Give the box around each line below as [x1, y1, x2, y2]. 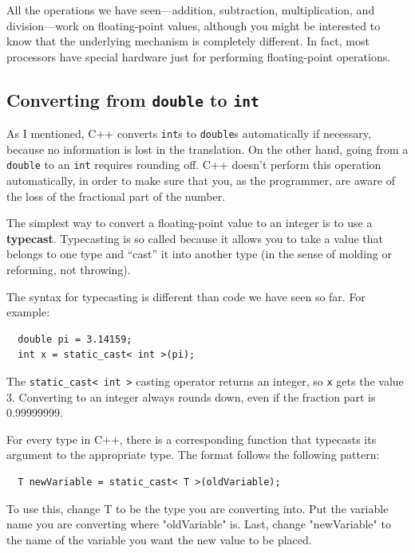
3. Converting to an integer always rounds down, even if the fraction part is [6, 388, 376, 405]
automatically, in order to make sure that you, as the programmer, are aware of [6, 172, 395, 189]
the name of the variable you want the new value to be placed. [6, 531, 312, 547]
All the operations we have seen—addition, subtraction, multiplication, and [6, 2, 375, 18]
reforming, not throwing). [6, 261, 131, 278]
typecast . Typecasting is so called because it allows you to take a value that [6, 229, 384, 246]
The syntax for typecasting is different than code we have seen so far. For [6, 288, 366, 304]
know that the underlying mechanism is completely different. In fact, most [6, 33, 370, 49]
